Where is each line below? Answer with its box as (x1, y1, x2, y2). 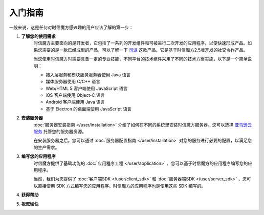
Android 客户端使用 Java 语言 (45, 99, 105, 105)
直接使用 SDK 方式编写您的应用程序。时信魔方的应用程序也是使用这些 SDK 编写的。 (37, 183, 206, 189)
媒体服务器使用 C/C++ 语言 (45, 79, 100, 85)
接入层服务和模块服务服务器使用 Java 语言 (45, 71, 131, 78)
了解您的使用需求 (21, 33, 56, 39)
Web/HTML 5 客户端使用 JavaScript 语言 (45, 86, 128, 91)
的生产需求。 (33, 144, 60, 150)
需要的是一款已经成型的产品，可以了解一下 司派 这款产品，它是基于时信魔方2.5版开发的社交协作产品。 (42, 47, 248, 53)
